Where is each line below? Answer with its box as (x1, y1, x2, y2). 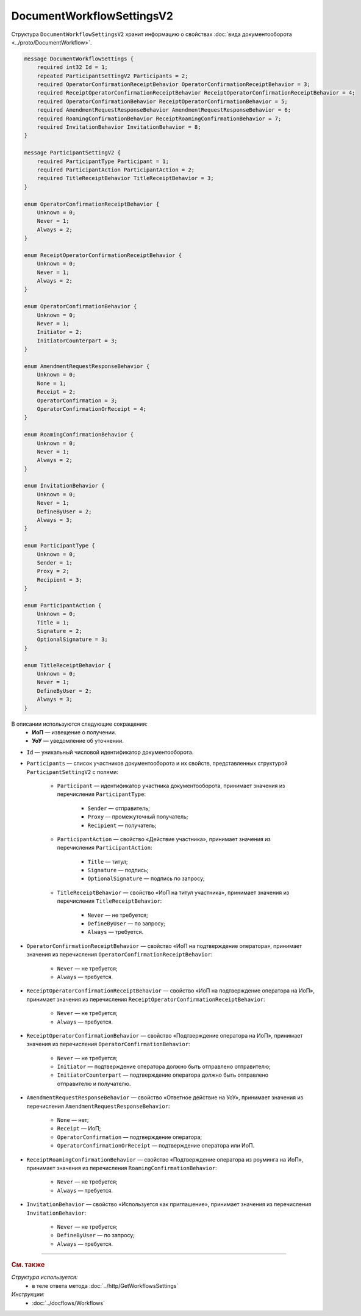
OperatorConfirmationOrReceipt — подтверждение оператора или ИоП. (57, 1142, 255, 1149)
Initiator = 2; (37, 328, 82, 336)
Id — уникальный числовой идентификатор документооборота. (26, 748, 194, 756)
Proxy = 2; (37, 568, 70, 575)
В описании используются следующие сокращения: (11, 720, 148, 728)
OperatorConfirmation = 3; (37, 397, 118, 404)
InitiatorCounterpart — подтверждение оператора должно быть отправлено (57, 1071, 268, 1079)
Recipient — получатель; (87, 822, 157, 829)
